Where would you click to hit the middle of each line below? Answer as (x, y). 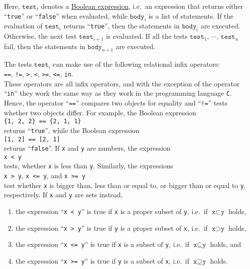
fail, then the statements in (45, 46)
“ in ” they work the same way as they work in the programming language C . (118, 93)
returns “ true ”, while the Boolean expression (72, 130)
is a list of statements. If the (191, 15)
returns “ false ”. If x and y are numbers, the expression (87, 148)
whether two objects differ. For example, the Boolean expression (100, 112)
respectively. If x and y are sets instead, (63, 195)
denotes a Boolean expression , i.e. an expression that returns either (142, 6)
